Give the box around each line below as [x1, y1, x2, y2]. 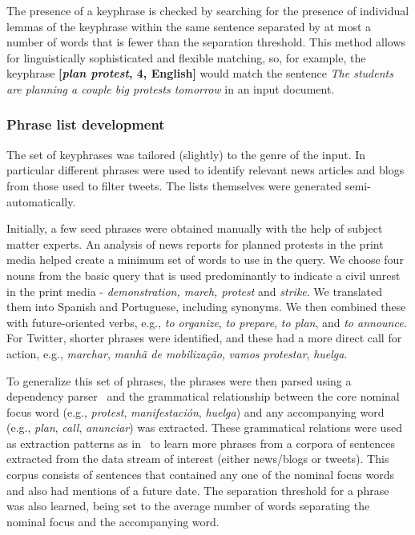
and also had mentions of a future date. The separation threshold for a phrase [6, 481, 389, 498]
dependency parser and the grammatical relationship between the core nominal [6, 388, 400, 405]
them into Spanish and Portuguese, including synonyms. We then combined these [6, 298, 406, 315]
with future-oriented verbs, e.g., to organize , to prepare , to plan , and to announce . [6, 313, 407, 330]
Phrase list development [6, 114, 165, 134]
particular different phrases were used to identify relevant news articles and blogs [6, 162, 405, 178]
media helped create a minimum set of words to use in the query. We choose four [6, 251, 404, 268]
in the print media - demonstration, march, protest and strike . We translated [6, 282, 383, 299]
